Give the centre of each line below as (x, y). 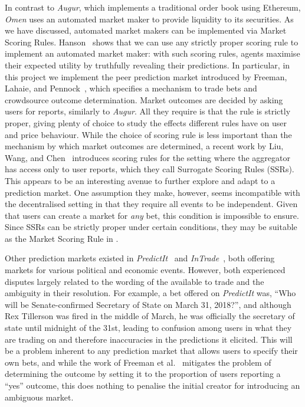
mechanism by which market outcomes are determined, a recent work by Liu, (144, 146)
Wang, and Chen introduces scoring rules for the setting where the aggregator (147, 157)
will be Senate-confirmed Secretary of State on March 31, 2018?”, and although (148, 304)
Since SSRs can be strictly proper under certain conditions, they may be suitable (151, 227)
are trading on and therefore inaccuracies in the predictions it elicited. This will (149, 339)
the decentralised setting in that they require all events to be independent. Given (151, 204)
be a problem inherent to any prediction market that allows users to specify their (151, 351)
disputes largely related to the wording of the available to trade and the (135, 281)
